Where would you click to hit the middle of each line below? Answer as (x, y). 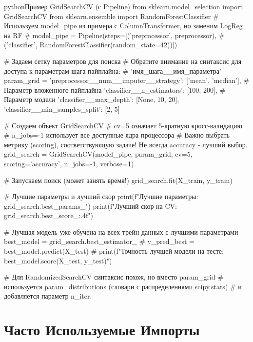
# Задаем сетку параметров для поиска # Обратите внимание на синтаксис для (123, 61)
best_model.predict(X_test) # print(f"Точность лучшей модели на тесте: (114, 251)
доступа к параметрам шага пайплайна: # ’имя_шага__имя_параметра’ (113, 70)
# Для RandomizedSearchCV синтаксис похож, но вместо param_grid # (114, 277)
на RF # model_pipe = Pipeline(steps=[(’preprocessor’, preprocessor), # (114, 35)
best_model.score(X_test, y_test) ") (58, 260)
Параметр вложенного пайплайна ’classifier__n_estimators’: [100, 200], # (115, 90)
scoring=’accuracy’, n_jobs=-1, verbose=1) (69, 163)
